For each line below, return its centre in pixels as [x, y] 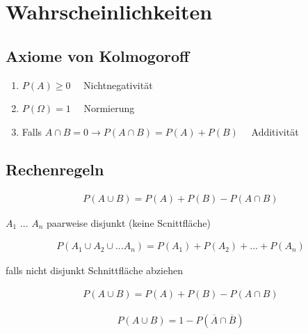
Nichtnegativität [118, 85]
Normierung [109, 108]
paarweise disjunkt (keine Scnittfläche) [129, 222]
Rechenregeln [55, 169]
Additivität [275, 131]
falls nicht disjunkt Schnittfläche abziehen [94, 270]
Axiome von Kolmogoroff [98, 55]
